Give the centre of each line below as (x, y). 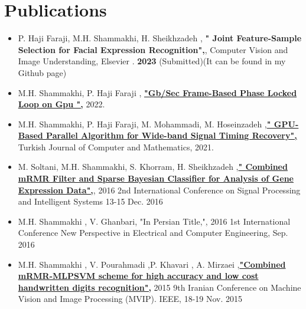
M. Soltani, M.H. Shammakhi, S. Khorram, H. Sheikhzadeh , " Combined (153, 167)
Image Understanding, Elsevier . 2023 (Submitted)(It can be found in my (152, 61)
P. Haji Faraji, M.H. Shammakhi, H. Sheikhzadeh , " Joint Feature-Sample (160, 38)
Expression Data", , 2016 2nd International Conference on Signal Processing (159, 190)
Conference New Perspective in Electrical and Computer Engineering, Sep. (153, 233)
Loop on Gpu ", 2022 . (61, 104)
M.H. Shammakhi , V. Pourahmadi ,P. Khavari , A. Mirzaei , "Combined (152, 264)
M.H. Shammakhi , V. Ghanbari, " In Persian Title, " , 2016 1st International (154, 221)
